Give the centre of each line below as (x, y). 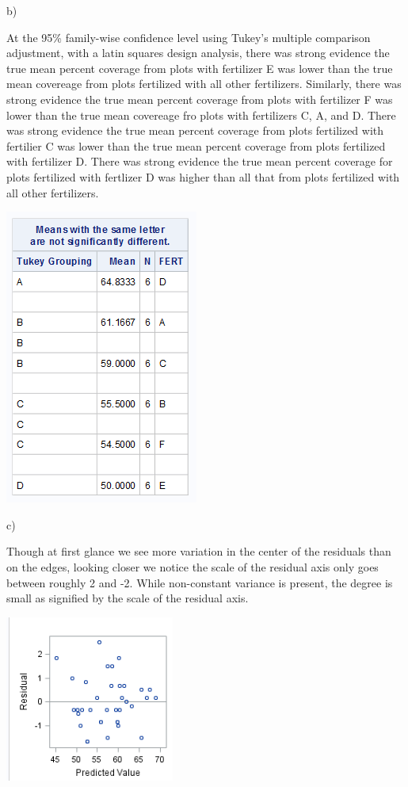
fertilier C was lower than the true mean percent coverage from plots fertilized (196, 145)
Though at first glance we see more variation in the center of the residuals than (199, 551)
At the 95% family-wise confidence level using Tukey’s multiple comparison (189, 37)
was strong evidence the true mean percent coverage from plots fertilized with (195, 130)
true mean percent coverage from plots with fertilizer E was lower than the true (200, 68)
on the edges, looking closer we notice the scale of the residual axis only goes (193, 566)
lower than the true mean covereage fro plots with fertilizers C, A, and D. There (201, 115)
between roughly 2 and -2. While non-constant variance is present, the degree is (200, 582)
